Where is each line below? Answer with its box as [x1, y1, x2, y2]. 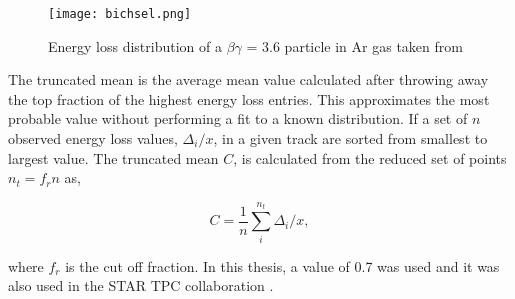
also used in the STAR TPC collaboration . [8, 275, 274, 296]
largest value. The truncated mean [8, 147, 219, 168]
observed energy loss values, [8, 128, 178, 149]
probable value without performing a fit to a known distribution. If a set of [8, 108, 468, 129]
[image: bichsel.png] [48, 7, 192, 21]
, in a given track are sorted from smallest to [213, 128, 488, 149]
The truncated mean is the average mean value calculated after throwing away [8, 69, 489, 90]
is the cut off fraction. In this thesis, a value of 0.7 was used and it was [65, 255, 500, 276]
